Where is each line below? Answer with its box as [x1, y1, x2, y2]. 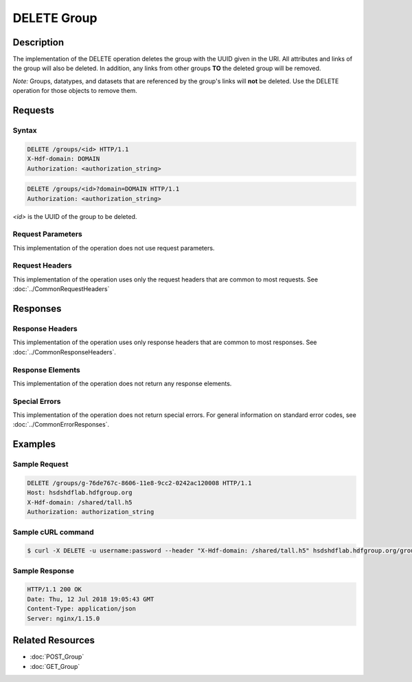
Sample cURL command [12, 527, 94, 537]
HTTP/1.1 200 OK [27, 586, 82, 593]
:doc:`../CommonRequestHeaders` [12, 285, 110, 293]
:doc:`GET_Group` [30, 662, 80, 670]
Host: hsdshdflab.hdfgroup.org [27, 489, 133, 497]
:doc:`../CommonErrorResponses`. [12, 420, 110, 429]
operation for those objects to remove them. [12, 87, 137, 95]
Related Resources [12, 635, 95, 646]
